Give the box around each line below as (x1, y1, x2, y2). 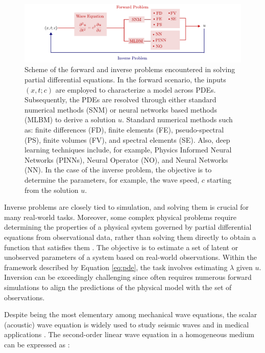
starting (207, 174, 232, 185)
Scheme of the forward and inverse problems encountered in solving (25, 64, 235, 75)
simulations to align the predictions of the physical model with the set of (4, 281, 232, 292)
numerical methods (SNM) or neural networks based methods (25, 104, 217, 115)
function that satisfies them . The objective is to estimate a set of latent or (4, 241, 238, 252)
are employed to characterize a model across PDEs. (55, 84, 216, 95)
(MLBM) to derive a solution (25, 114, 116, 125)
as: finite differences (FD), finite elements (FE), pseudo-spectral (25, 124, 224, 135)
